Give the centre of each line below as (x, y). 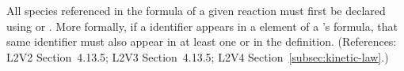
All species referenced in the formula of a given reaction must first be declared (196, 10)
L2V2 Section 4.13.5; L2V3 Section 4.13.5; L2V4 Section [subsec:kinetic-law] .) (198, 56)
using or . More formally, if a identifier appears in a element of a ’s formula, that (202, 26)
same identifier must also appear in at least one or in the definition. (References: (202, 41)
